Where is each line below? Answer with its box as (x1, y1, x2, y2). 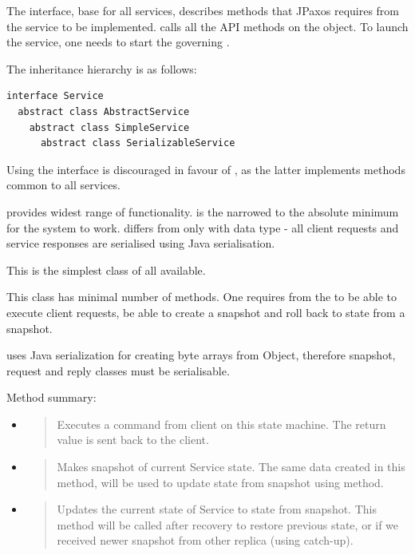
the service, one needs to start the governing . (6, 34, 230, 50)
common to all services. (6, 176, 121, 193)
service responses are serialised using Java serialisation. (6, 235, 275, 252)
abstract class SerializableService (40, 137, 235, 149)
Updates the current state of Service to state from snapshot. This (57, 501, 377, 517)
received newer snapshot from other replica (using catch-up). (57, 532, 354, 549)
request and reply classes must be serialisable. (6, 362, 230, 379)
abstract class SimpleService (29, 121, 190, 133)
